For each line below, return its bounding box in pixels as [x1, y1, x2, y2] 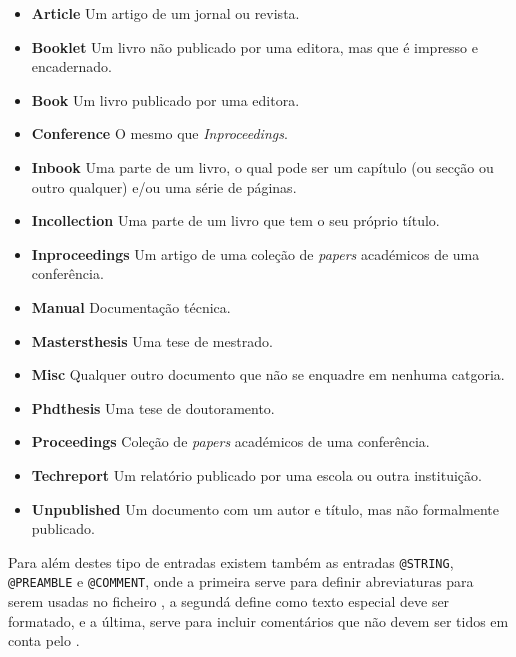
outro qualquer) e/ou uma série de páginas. [31, 176, 297, 197]
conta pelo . [8, 630, 80, 651]
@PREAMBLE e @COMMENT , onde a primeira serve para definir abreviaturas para [8, 571, 474, 592]
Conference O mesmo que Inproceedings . [31, 123, 288, 144]
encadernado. [31, 56, 112, 77]
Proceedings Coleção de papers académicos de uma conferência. [31, 431, 430, 452]
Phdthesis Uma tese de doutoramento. [31, 397, 275, 418]
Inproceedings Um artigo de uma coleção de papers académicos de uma [31, 243, 480, 264]
